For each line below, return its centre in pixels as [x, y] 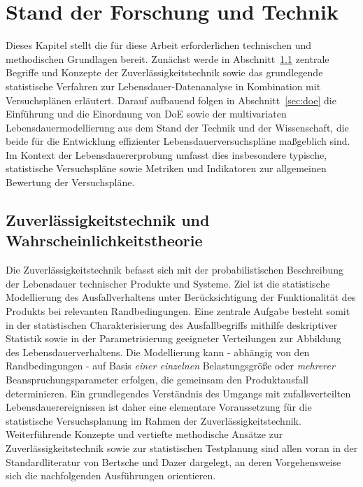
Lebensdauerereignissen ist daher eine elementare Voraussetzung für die [159, 407]
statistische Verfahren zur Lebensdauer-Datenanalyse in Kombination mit [163, 86]
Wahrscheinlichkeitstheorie [104, 240]
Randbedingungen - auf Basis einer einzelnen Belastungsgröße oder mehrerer [170, 366]
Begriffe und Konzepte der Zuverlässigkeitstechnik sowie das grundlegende [164, 72]
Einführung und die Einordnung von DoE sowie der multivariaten [146, 114]
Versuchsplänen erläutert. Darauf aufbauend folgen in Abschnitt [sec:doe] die [171, 100]
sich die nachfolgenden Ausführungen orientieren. [111, 475]
